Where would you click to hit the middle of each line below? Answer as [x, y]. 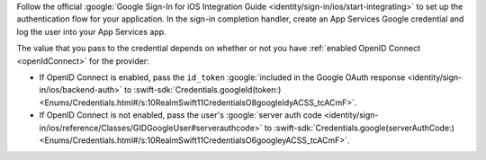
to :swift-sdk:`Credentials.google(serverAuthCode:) [359, 128]
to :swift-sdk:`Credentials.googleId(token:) [203, 90]
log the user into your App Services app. [91, 31]
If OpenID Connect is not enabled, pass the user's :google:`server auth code [181, 115]
